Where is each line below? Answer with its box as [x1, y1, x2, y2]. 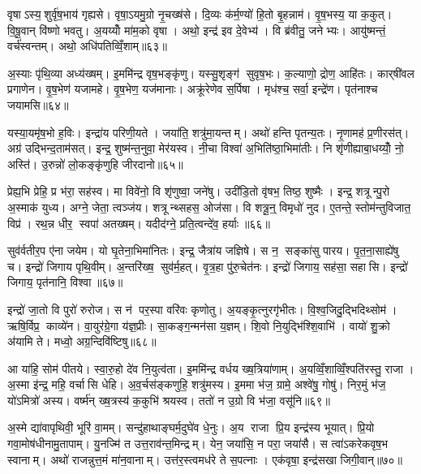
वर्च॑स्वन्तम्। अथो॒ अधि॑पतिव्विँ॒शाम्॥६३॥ [7, 37, 167, 54]
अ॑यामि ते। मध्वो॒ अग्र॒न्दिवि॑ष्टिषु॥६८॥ [7, 333, 157, 350]
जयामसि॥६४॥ [7, 96, 69, 113]
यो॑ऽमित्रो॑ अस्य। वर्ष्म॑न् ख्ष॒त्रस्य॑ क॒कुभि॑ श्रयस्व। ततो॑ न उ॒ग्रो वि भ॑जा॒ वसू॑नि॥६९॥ [7, 391, 330, 408]
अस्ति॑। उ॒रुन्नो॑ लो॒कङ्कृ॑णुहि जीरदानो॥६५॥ [7, 155, 183, 172]
